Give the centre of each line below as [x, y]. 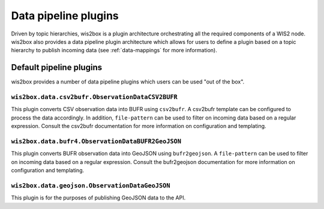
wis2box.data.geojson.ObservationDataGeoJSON [91, 185]
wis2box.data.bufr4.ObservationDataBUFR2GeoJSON [96, 141]
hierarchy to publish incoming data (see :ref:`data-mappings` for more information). [114, 50]
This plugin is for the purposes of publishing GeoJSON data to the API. [98, 198]
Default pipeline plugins [56, 68]
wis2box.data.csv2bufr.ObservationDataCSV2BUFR [94, 97]
